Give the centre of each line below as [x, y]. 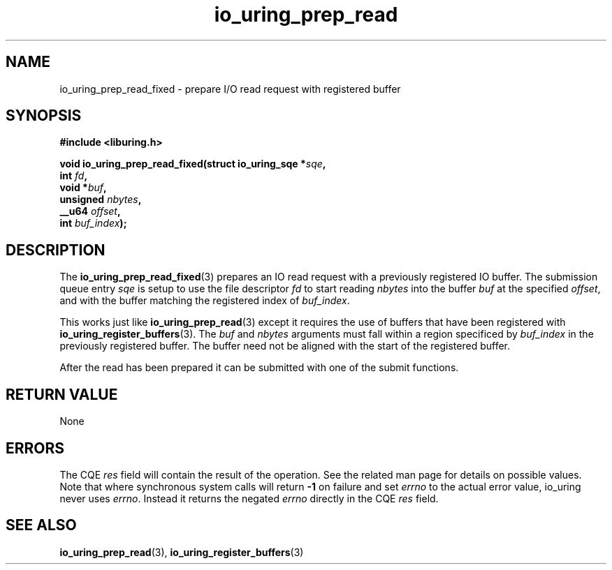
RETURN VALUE [62, 394]
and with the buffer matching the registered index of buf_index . [205, 301]
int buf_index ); [93, 223]
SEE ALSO [41, 525]
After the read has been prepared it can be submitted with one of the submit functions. [259, 368]
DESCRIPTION [56, 250]
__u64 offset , [90, 211]
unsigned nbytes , [101, 200]
